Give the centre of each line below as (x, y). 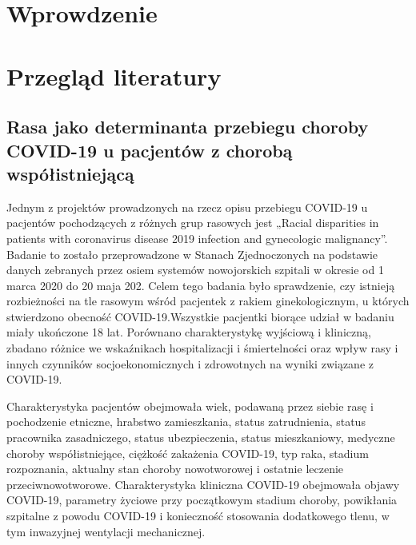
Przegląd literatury (114, 76)
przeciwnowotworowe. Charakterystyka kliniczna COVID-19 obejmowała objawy (203, 484)
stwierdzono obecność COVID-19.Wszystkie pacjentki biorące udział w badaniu (200, 316)
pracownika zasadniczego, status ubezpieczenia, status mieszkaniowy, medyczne (201, 438)
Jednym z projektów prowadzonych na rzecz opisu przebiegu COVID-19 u (187, 207)
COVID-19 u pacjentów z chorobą (150, 150)
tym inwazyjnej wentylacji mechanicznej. (106, 531)
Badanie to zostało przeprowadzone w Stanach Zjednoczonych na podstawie (192, 254)
